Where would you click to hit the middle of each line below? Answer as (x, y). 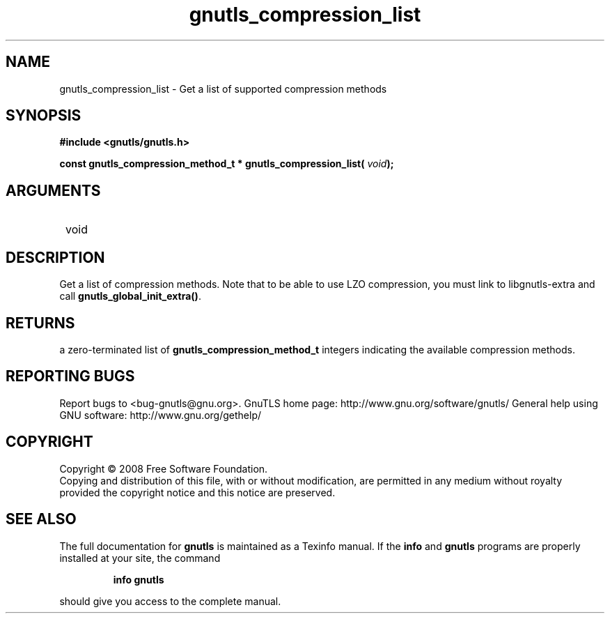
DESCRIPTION (55, 257)
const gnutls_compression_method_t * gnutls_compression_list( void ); (227, 164)
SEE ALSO (41, 519)
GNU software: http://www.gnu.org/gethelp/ (161, 415)
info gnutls (139, 579)
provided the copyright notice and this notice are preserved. (197, 492)
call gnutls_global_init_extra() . (130, 296)
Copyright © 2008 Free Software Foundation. (164, 468)
